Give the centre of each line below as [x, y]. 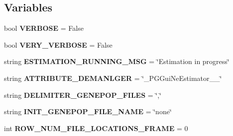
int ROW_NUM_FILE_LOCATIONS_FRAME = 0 [96, 128]
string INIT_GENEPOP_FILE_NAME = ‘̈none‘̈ [88, 111]
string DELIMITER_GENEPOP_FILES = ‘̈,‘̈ [83, 95]
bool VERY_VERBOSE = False [58, 44]
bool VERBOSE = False [44, 28]
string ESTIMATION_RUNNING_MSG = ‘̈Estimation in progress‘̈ [117, 61]
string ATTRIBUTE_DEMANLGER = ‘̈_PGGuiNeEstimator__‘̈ [113, 78]
